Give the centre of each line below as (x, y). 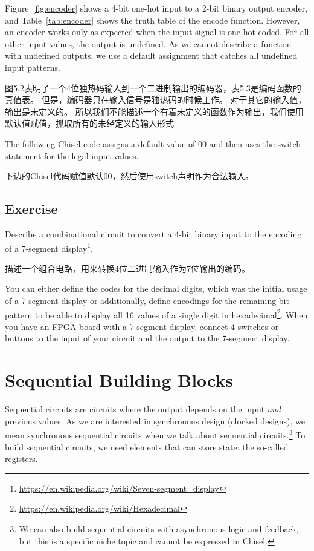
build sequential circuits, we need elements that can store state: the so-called (147, 447)
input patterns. (33, 67)
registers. (21, 459)
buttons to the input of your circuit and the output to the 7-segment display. (147, 338)
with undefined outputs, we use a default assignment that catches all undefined (151, 55)
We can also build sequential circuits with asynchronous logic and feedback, (159, 528)
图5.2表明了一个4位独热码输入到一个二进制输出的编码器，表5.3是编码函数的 (153, 87)
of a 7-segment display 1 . (49, 247)
